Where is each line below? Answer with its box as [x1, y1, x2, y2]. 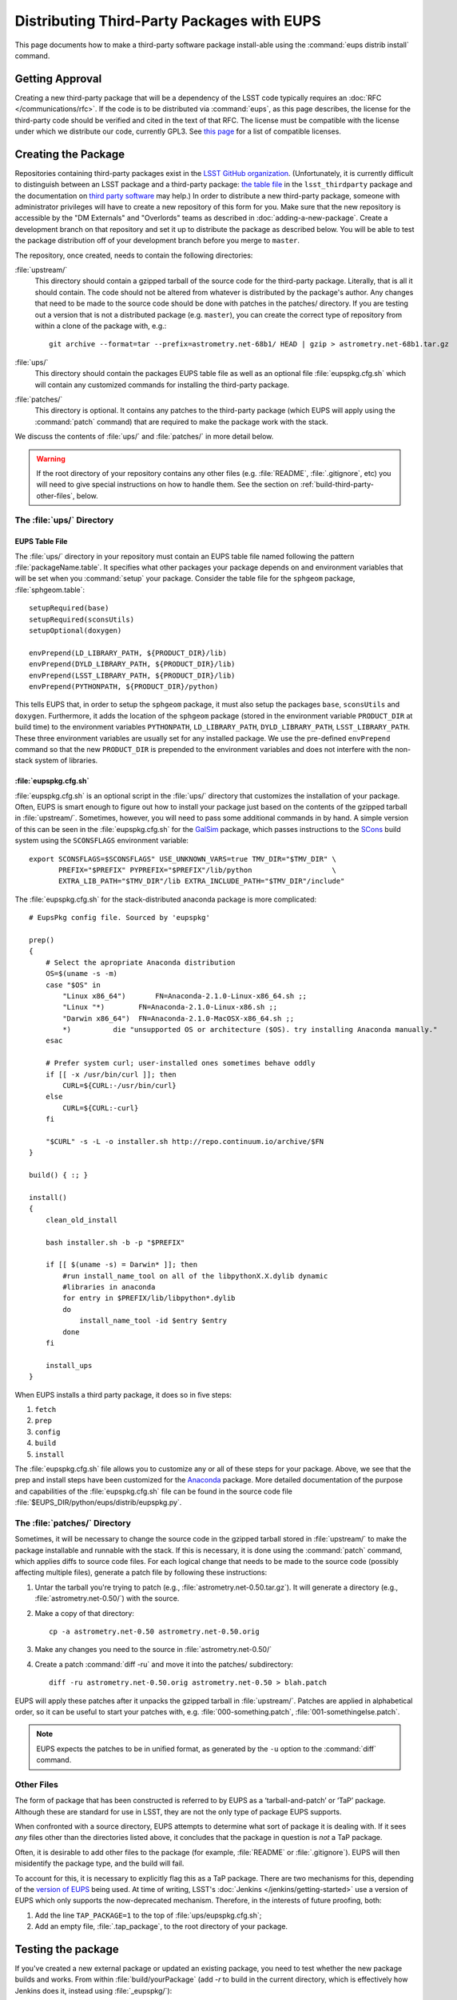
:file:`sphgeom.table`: [14, 585, 85, 594]
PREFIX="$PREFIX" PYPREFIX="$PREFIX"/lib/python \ [58, 866, 337, 875]
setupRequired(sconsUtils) [29, 614, 135, 624]
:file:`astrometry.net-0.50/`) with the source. [34, 1594, 180, 1603]
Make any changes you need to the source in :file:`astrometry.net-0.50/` [34, 1645, 272, 1654]
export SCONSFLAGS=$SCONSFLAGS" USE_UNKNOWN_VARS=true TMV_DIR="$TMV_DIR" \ [29, 854, 337, 863]
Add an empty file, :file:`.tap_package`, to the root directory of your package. [34, 1922, 288, 1931]
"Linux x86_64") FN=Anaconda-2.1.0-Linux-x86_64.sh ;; [62, 991, 308, 1000]
